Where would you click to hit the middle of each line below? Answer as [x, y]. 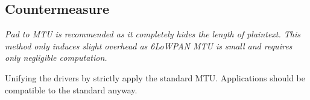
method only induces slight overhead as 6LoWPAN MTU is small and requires [149, 45]
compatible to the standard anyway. [71, 89]
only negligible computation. [56, 58]
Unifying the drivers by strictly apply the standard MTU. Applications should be [155, 77]
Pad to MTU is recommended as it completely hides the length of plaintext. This [153, 34]
